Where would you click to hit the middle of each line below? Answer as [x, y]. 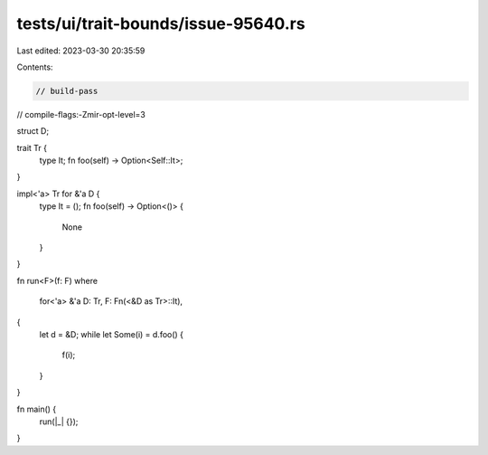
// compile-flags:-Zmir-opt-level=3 [81, 114]
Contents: [35, 67]
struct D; [33, 131]
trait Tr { [32, 147]
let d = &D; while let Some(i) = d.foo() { [112, 334]
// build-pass [67, 91]
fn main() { [37, 409]
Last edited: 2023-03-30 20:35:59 [81, 51]
